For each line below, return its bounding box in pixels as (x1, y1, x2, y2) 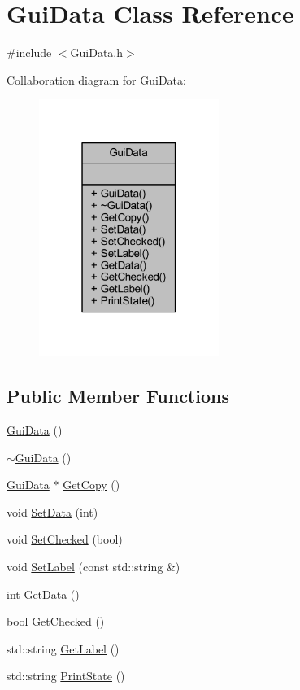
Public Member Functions (7, 383, 229, 408)
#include (7, 44, 52, 61)
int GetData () (7, 585, 80, 602)
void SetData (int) (7, 503, 98, 520)
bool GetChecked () (7, 613, 105, 630)
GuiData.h (70, 44, 124, 61)
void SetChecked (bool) (7, 531, 123, 548)
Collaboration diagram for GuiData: (7, 71, 186, 88)
